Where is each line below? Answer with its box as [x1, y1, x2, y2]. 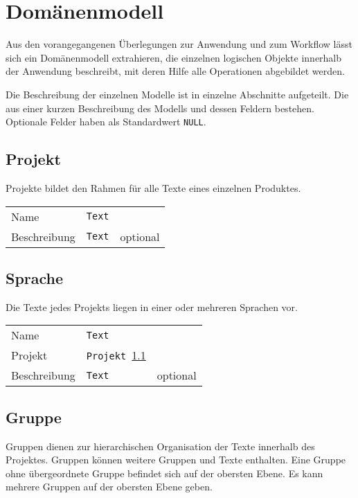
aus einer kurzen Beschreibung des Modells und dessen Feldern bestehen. [6, 100, 314, 115]
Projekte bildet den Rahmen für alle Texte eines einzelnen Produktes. [6, 180, 301, 195]
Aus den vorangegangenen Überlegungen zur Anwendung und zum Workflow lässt [6, 37, 352, 51]
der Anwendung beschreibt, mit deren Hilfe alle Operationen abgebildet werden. [6, 64, 345, 78]
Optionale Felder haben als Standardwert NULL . [6, 114, 206, 129]
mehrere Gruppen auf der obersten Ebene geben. [6, 479, 213, 494]
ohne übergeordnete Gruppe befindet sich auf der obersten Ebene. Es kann [6, 465, 323, 480]
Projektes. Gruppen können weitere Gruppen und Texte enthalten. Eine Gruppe [6, 452, 346, 467]
